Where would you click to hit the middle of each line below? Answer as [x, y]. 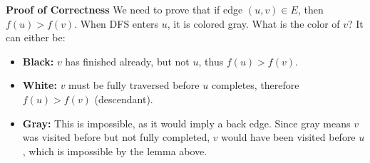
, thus [211, 61]
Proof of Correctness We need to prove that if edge [124, 9]
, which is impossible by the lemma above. [115, 151]
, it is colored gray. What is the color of [253, 23]
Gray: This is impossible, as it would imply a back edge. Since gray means [186, 123]
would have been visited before [288, 137]
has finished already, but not [127, 61]
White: [40, 85]
